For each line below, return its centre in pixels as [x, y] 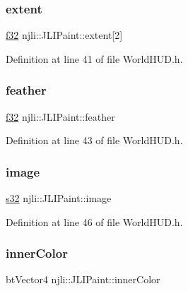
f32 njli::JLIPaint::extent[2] [64, 35]
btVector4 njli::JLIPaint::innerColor [83, 279]
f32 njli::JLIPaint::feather [60, 116]
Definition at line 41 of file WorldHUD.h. [94, 58]
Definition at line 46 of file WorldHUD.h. [94, 221]
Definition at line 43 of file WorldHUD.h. [94, 140]
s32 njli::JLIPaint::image [59, 198]
